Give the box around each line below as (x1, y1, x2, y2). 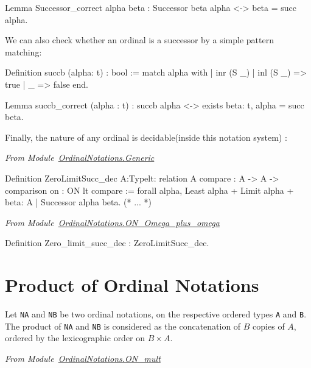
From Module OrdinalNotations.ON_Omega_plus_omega (5, 216, 220, 228)
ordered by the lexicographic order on (5, 331, 145, 344)
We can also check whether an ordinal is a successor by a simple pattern (5, 34, 274, 46)
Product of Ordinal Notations (5, 272, 259, 297)
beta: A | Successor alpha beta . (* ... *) (5, 196, 152, 208)
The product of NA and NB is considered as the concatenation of (5, 319, 241, 332)
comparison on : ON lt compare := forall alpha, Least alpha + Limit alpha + (5, 183, 294, 196)
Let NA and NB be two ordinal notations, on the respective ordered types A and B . (5, 308, 307, 320)
